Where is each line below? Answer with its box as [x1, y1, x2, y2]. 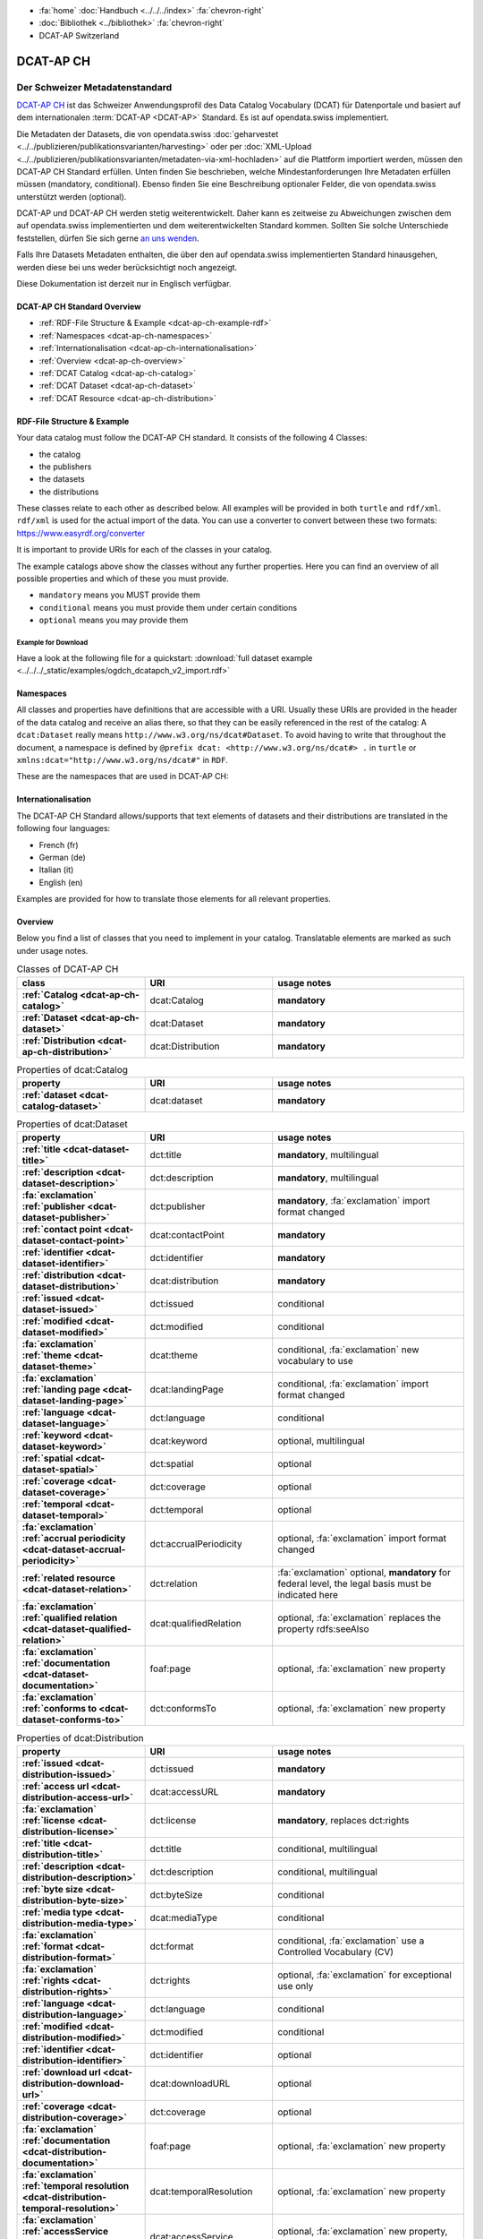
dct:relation [149, 1577, 199, 1590]
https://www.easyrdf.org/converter [16, 528, 145, 538]
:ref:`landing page [21, 1384, 101, 1396]
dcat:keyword [149, 1435, 208, 1447]
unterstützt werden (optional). [16, 191, 127, 202]
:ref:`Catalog [21, 988, 78, 1000]
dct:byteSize [149, 1888, 203, 1900]
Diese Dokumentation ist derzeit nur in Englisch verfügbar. [16, 279, 232, 289]
